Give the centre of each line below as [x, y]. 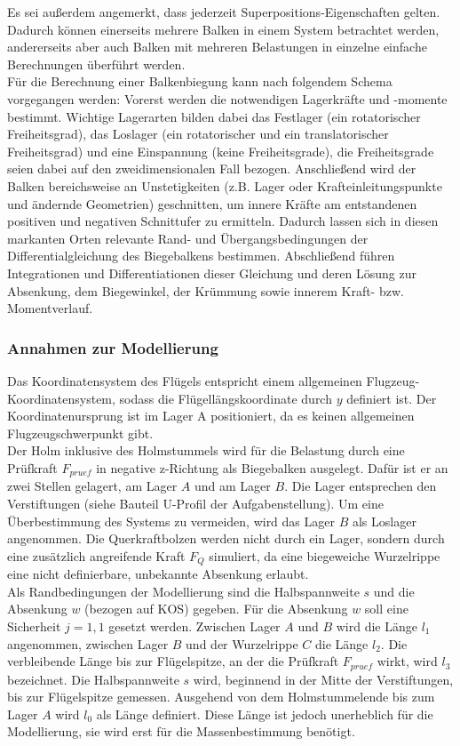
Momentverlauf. [50, 308]
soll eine [386, 609]
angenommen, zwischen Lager [88, 643]
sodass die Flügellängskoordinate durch [226, 398]
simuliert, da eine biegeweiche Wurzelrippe [325, 555]
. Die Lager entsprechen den [361, 486]
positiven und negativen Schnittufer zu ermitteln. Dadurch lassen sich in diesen [223, 221]
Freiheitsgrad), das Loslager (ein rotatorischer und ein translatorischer [198, 134]
